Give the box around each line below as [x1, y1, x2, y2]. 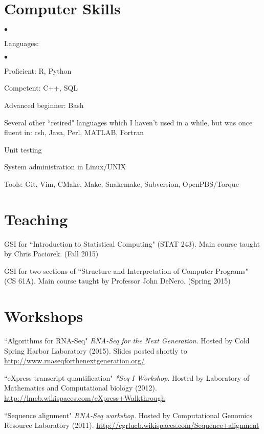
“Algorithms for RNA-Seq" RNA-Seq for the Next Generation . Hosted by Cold [4, 335, 250, 346]
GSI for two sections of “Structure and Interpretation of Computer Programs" [4, 265, 249, 276]
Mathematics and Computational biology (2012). [4, 382, 157, 393]
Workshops [4, 306, 83, 327]
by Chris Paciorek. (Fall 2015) [4, 248, 99, 259]
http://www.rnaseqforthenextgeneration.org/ [4, 355, 145, 366]
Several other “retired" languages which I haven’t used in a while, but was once [4, 117, 253, 127]
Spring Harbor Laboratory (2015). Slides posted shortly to [4, 345, 187, 356]
